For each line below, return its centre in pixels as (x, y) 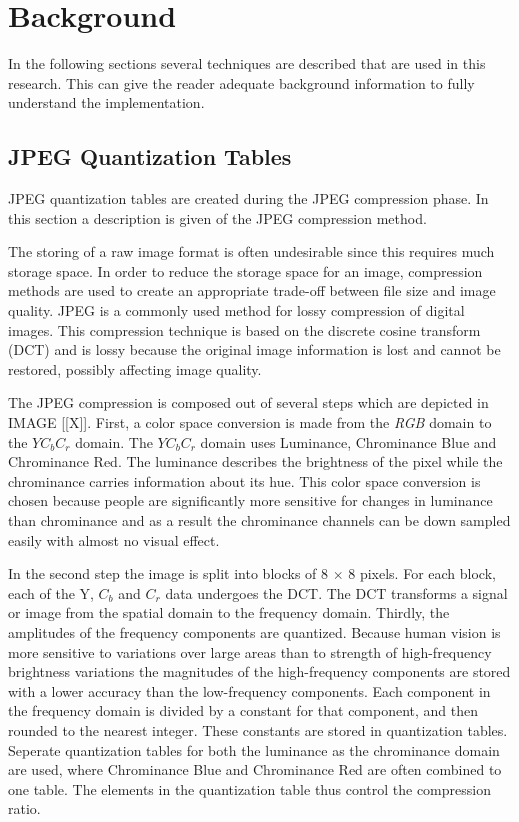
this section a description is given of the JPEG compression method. (217, 217)
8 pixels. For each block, (422, 573)
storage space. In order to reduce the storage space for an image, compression (245, 270)
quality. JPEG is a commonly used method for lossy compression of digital (236, 310)
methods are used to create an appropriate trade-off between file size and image (252, 290)
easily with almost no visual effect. (114, 539)
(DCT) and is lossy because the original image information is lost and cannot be (254, 349)
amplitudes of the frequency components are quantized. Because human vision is (254, 631)
